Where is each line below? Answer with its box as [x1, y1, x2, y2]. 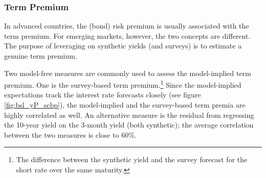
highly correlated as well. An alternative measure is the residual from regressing [4, 109, 254, 120]
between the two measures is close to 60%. [4, 129, 137, 140]
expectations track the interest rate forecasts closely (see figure [4, 89, 201, 100]
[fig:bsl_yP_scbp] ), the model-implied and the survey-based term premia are [4, 99, 246, 110]
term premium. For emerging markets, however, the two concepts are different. [4, 30, 251, 41]
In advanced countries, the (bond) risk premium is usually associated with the [4, 20, 249, 31]
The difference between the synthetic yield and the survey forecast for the [16, 154, 248, 165]
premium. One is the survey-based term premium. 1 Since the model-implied [4, 78, 241, 90]
